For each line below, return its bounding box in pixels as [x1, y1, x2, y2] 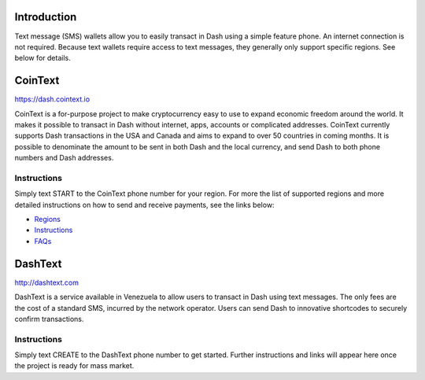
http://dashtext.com [14, 278, 79, 287]
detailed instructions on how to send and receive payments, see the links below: [14, 200, 275, 209]
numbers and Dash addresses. [14, 153, 114, 163]
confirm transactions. [14, 314, 84, 323]
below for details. [14, 53, 71, 63]
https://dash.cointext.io [14, 94, 91, 104]
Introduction [14, 10, 77, 24]
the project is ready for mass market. [14, 361, 135, 371]
